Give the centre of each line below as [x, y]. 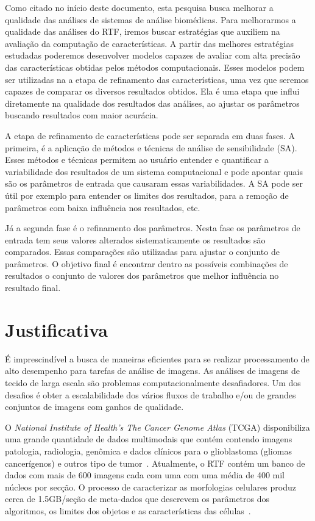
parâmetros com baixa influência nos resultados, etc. [103, 207]
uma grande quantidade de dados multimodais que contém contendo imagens [149, 439]
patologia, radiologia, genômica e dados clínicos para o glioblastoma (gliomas [148, 451]
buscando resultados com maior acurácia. [82, 115]
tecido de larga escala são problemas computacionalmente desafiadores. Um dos [153, 382]
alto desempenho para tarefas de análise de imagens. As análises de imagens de [153, 371]
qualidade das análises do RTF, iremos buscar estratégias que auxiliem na [143, 31]
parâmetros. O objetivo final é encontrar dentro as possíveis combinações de [147, 263]
